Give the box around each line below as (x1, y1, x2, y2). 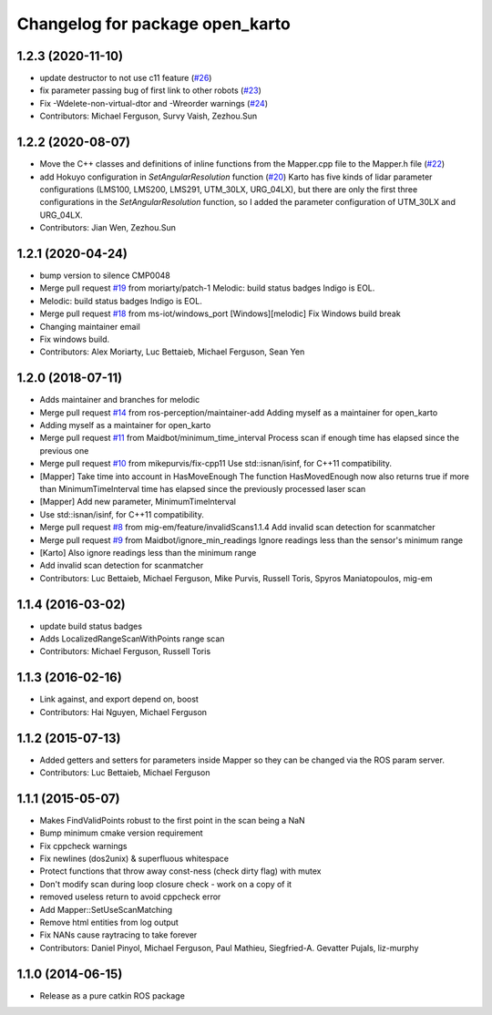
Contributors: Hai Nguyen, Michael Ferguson (39, 706, 208, 717)
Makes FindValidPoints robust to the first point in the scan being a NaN (39, 815, 305, 825)
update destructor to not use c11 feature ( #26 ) (39, 73, 212, 84)
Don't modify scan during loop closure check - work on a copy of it (39, 878, 292, 889)
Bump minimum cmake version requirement (39, 827, 204, 838)
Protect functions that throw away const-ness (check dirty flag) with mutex (39, 866, 322, 877)
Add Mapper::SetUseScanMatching (39, 904, 173, 915)
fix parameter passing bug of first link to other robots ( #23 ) (39, 85, 261, 96)
